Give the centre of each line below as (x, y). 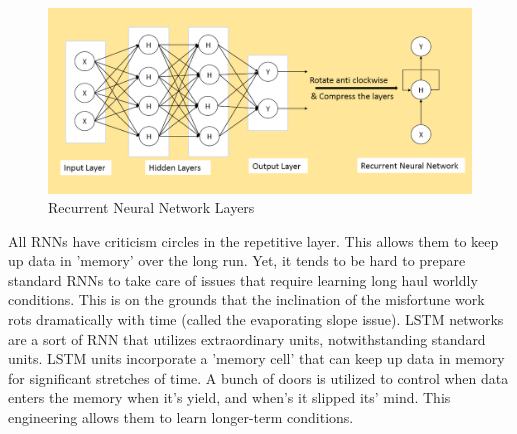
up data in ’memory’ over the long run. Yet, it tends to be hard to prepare (237, 260)
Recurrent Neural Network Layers (151, 207)
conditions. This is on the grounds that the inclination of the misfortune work (246, 299)
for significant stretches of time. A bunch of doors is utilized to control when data (258, 377)
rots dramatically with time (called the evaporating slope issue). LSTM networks (256, 319)
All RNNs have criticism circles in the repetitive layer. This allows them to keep (253, 240)
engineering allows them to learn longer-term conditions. (181, 417)
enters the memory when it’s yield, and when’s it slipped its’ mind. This (229, 397)
